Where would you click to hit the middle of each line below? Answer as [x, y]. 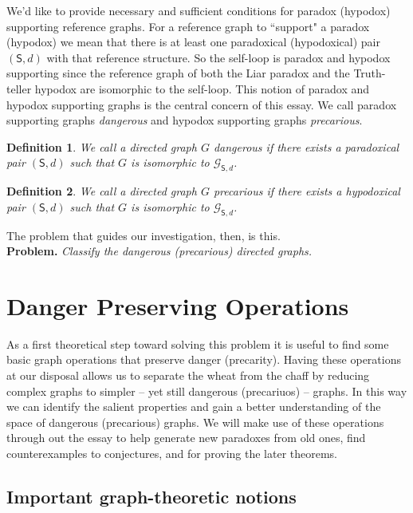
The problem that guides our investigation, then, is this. [144, 235]
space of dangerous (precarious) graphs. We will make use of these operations [195, 422]
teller [19, 88]
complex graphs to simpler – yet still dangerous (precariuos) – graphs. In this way [207, 391]
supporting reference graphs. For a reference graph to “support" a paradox [188, 26]
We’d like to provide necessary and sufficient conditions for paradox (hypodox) [199, 10]
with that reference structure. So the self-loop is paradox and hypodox [218, 57]
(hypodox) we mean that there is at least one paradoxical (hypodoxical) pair [193, 42]
